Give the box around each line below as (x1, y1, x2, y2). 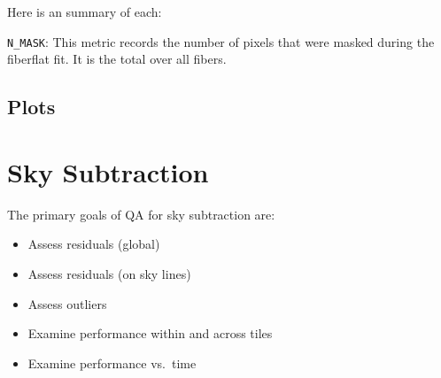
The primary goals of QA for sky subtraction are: (7, 204, 275, 223)
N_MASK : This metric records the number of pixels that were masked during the (7, 32, 435, 50)
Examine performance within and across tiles (27, 324, 273, 343)
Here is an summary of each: (7, 3, 162, 20)
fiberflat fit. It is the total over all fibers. (7, 50, 227, 68)
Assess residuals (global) (27, 235, 160, 253)
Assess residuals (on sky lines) (27, 264, 191, 282)
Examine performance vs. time (27, 353, 197, 372)
